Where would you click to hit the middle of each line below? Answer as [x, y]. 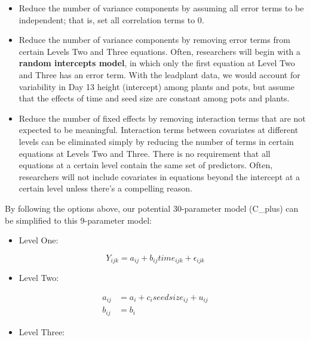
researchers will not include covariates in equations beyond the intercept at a [159, 176]
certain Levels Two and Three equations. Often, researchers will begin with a [160, 51]
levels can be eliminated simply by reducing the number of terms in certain [156, 141]
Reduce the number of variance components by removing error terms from [154, 40]
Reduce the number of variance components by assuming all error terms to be [161, 8]
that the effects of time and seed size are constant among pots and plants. [154, 98]
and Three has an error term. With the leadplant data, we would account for [159, 74]
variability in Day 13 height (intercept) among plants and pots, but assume [156, 86]
